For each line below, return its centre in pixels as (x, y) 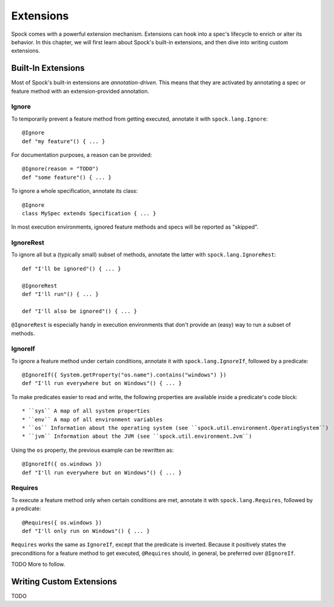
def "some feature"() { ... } (67, 177)
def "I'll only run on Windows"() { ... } (86, 531)
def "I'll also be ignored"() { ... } (80, 311)
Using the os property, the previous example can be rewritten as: (92, 450)
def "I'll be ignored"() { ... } (72, 269)
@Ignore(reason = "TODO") (61, 169)
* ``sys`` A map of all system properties (86, 411)
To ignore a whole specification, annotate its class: (75, 191)
